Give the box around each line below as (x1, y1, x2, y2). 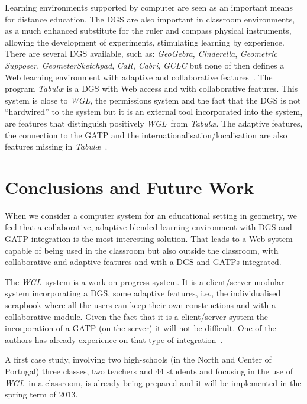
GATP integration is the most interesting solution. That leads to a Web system (5, 232, 293, 245)
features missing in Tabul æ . (5, 140, 108, 153)
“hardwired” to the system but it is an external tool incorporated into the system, (5, 105, 303, 118)
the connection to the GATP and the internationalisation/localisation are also (5, 128, 287, 141)
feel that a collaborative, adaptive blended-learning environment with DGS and (5, 221, 292, 233)
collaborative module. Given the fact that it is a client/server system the (5, 310, 268, 322)
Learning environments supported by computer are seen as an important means (5, 1, 293, 13)
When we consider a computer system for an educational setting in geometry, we (5, 209, 297, 221)
